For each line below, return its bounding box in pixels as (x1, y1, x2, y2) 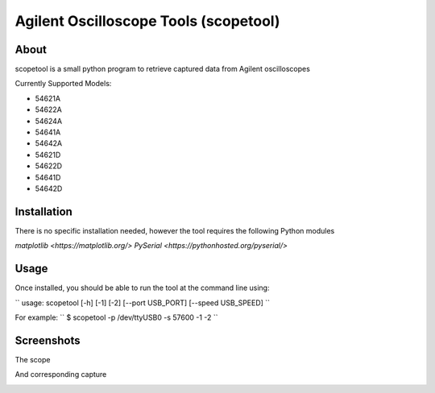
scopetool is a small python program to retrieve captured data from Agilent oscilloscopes (14, 64, 310, 74)
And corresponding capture (14, 370, 107, 379)
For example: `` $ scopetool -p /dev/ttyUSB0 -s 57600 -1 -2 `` (14, 312, 218, 322)
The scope (14, 354, 51, 364)
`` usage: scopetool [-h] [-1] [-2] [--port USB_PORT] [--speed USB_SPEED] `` (14, 298, 270, 308)
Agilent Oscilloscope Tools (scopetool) (14, 12, 281, 30)
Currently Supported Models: (14, 79, 112, 89)
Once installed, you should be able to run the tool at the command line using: (14, 283, 270, 293)
